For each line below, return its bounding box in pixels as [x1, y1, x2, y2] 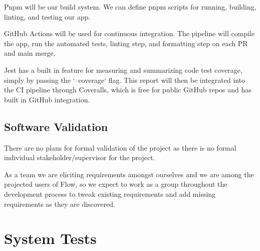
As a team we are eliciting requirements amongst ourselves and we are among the [4, 169, 254, 179]
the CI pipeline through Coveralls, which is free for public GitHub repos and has [4, 84, 251, 95]
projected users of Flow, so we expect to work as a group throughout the [4, 179, 227, 189]
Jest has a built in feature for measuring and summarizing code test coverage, [4, 64, 242, 75]
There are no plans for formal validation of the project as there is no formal [4, 142, 236, 153]
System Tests [4, 228, 97, 248]
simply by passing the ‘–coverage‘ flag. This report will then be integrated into [4, 74, 245, 85]
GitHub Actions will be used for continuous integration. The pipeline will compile [4, 28, 255, 39]
